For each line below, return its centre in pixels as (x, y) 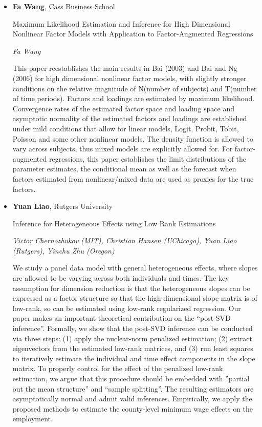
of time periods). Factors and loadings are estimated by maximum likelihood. (134, 98)
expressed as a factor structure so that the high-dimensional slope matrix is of (135, 298)
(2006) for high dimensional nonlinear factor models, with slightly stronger (129, 78)
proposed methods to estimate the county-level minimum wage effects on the (133, 408)
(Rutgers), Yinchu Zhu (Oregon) (63, 250)
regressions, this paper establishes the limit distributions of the (148, 158)
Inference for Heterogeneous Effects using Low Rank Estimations (114, 223)
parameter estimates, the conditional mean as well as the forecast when (124, 169)
